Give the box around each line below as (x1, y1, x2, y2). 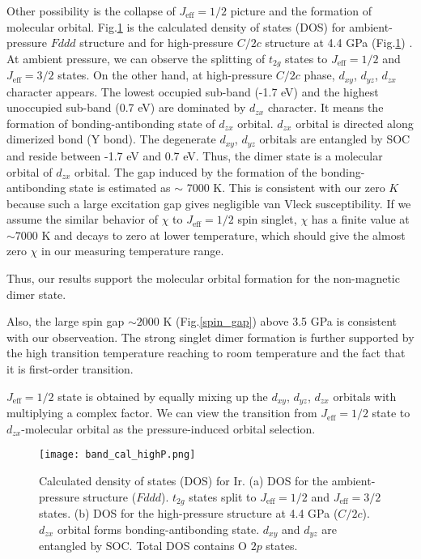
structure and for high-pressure (79, 34, 234, 51)
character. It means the (267, 99, 384, 116)
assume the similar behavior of (6, 211, 158, 228)
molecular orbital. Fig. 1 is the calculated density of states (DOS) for (6, 18, 346, 35)
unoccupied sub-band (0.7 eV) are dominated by (6, 99, 246, 116)
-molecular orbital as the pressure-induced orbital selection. (21, 420, 316, 437)
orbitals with (333, 387, 397, 404)
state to (372, 404, 410, 421)
